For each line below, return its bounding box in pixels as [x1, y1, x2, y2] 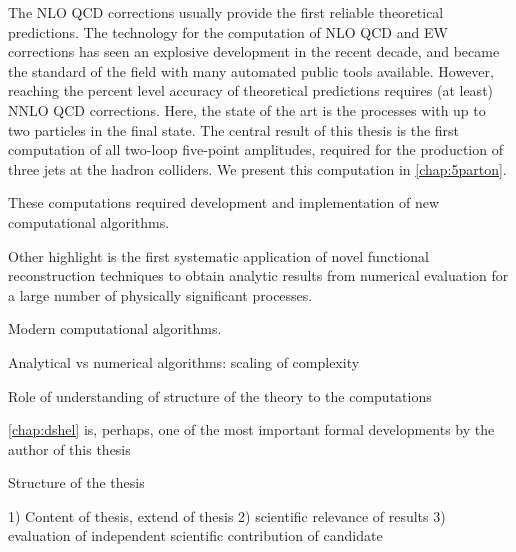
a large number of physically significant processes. [8, 284, 313, 305]
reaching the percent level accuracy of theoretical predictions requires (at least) [8, 80, 494, 101]
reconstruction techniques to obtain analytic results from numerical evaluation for [8, 265, 509, 286]
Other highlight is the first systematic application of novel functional [8, 245, 429, 266]
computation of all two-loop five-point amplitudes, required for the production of [8, 139, 503, 160]
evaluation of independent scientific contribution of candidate [8, 525, 383, 546]
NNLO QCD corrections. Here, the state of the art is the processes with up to [8, 99, 486, 120]
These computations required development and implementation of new [8, 192, 440, 213]
